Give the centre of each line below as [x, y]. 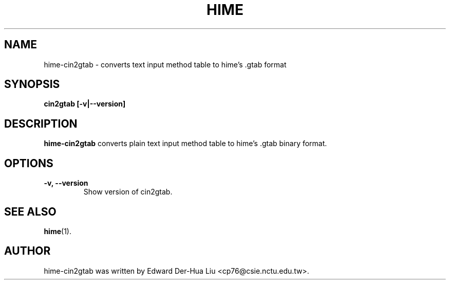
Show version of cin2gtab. [128, 192]
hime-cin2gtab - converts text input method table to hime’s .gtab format [165, 64]
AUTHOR [27, 251]
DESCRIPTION [41, 123]
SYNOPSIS [32, 84]
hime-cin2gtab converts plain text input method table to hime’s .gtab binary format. [185, 144]
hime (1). [58, 231]
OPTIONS [29, 163]
